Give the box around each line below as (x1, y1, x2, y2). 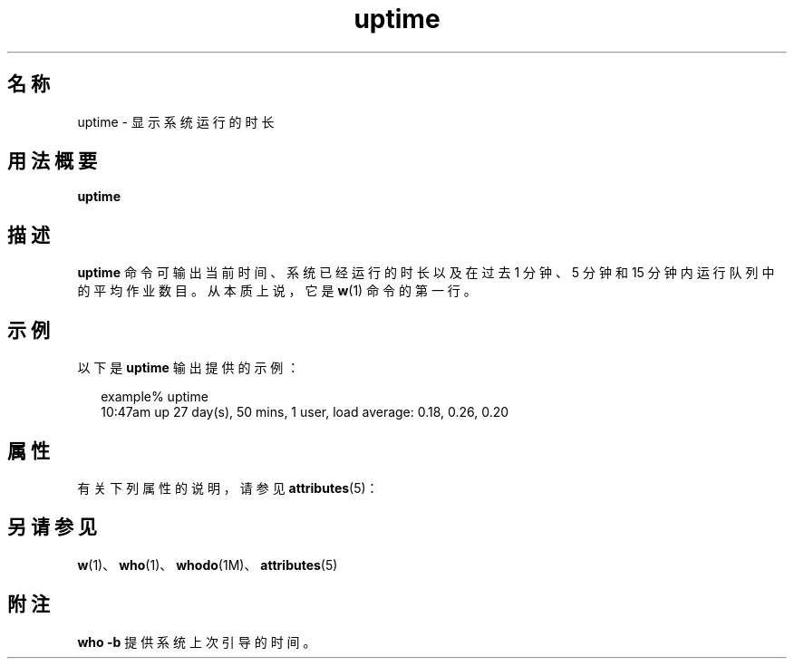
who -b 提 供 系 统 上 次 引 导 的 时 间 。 (77, 633, 316, 650)
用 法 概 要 (7, 150, 97, 173)
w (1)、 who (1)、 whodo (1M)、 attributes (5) (77, 556, 338, 573)
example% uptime (101, 389, 208, 405)
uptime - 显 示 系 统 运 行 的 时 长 (77, 113, 275, 130)
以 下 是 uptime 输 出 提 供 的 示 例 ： (77, 360, 300, 376)
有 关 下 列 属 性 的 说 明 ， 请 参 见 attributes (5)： (77, 479, 379, 496)
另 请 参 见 (7, 516, 97, 539)
